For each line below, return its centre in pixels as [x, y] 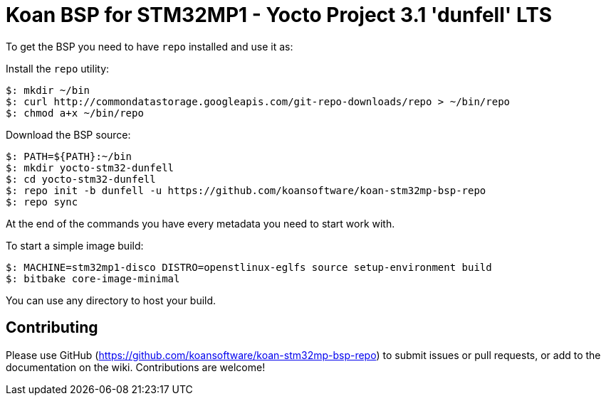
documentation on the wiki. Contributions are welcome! [136, 367]
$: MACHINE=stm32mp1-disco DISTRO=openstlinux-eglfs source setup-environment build [249, 267]
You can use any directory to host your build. [111, 300]
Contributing [52, 328]
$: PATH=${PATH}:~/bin [69, 156]
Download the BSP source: [68, 134]
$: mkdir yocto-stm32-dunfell [90, 167]
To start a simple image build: [75, 245]
